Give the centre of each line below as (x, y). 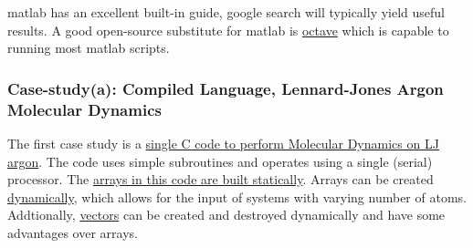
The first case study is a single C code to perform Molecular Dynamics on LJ (223, 143)
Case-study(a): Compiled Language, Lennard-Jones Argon (226, 88)
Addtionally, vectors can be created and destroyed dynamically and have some (226, 215)
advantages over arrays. (73, 232)
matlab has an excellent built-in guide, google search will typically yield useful (226, 12)
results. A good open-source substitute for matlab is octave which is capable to (228, 30)
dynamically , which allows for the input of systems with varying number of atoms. (237, 196)
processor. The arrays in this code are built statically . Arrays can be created (221, 179)
